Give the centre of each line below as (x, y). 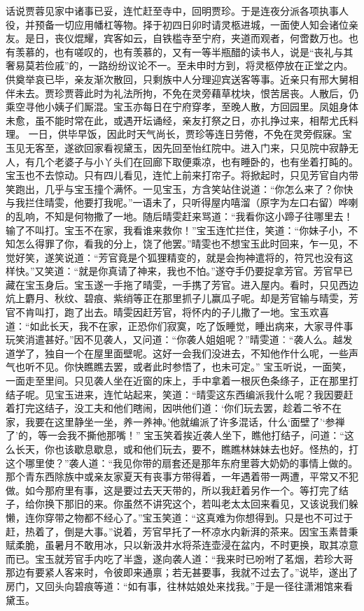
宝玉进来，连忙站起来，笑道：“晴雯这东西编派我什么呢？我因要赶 (204, 394)
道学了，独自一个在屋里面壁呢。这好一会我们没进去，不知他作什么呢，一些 (177, 353)
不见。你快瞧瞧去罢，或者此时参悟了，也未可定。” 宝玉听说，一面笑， (193, 367)
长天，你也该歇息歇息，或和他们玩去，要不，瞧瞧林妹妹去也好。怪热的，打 (187, 449)
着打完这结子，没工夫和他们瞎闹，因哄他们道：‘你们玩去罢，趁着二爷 (164, 408)
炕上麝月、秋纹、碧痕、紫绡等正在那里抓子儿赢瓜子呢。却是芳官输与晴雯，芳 (182, 298)
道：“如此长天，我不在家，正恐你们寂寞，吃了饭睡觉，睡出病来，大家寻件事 (180, 325)
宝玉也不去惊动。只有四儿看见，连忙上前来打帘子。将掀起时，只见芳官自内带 (182, 175)
